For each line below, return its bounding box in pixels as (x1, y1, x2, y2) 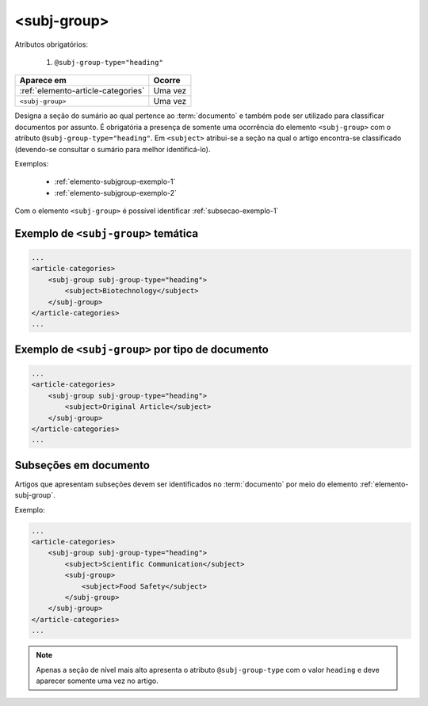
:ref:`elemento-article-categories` (19, 86, 145, 97)
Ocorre (153, 75, 181, 86)
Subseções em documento (14, 458, 151, 471)
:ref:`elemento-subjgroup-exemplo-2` (54, 188, 178, 197)
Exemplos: (14, 158, 49, 168)
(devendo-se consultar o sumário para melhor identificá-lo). (14, 144, 211, 154)
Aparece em (19, 75, 67, 86)
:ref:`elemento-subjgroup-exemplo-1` (54, 177, 176, 186)
